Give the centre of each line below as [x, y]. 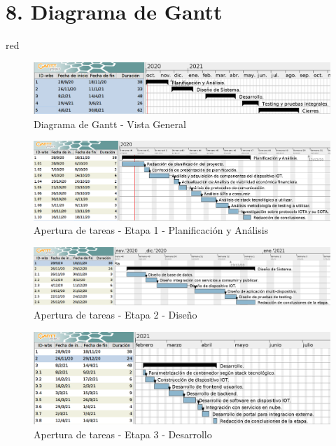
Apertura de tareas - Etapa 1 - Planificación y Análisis [151, 230]
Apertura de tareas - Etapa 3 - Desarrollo [123, 434]
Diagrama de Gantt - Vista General [110, 124]
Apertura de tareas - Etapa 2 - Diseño [115, 315]
